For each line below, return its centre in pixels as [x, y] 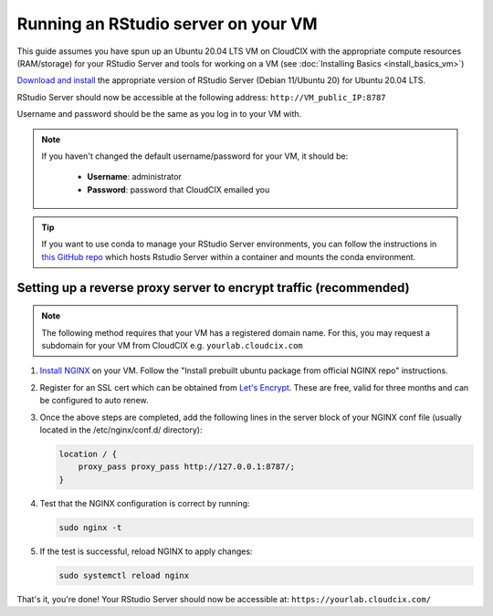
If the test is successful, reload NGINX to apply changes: [146, 551]
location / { [88, 454]
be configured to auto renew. [94, 401]
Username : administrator [135, 177]
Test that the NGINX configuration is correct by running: [145, 503]
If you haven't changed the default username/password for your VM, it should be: [195, 156]
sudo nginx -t [90, 527]
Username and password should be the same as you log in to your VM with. [159, 114]
